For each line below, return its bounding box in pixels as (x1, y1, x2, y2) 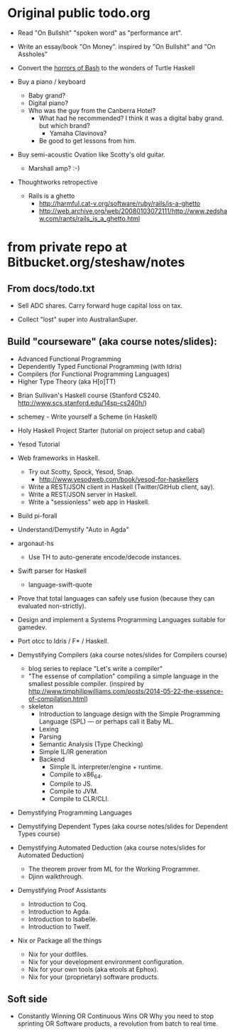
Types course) (17, 830, 60, 838)
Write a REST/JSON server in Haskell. (28, 490, 138, 498)
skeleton (28, 702, 54, 710)
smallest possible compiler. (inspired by (28, 679, 144, 687)
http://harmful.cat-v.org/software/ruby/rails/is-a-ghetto (38, 199, 201, 208)
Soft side (7, 993, 48, 1005)
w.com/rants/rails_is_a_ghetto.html (38, 214, 141, 222)
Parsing (38, 732, 62, 741)
